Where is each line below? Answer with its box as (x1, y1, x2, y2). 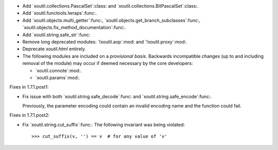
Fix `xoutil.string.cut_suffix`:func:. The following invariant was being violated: (22, 121, 185, 127)
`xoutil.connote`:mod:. (35, 67, 82, 74)
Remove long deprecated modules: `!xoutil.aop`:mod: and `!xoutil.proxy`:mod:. (22, 38, 187, 45)
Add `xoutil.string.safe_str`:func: (22, 31, 91, 38)
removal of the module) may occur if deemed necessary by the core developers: (22, 60, 193, 67)
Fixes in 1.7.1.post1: (9, 84, 49, 90)
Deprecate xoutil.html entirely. (22, 46, 86, 52)
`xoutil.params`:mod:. (35, 74, 81, 80)
